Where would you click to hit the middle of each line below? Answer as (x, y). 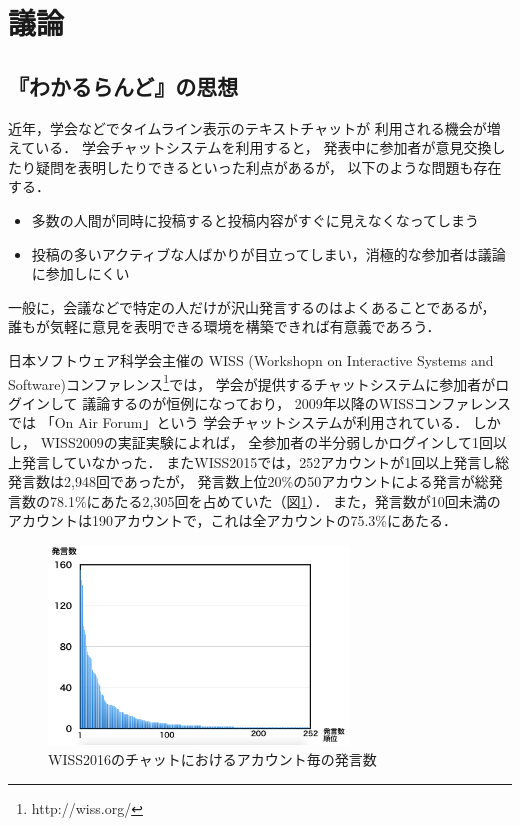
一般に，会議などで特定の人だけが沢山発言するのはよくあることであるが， (252, 306)
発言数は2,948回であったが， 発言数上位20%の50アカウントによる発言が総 (248, 481)
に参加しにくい (80, 273)
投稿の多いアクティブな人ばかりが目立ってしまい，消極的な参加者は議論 (268, 253)
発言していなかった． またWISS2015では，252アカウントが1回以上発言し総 (265, 461)
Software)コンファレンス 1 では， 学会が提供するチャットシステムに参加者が (252, 382)
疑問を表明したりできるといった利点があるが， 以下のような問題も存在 (268, 166)
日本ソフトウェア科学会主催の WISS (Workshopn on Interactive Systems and (251, 359)
